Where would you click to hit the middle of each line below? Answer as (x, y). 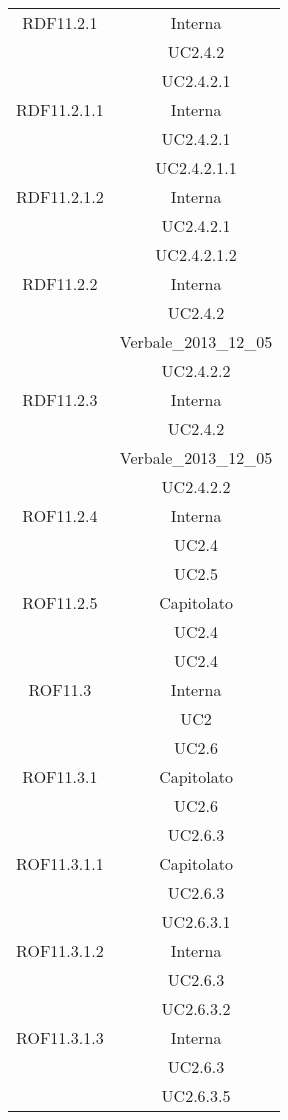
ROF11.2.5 (60, 602)
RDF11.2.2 (60, 283)
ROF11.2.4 (60, 515)
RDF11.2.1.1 (60, 109)
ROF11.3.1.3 (60, 1037)
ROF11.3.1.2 (60, 950)
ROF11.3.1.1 (60, 863)
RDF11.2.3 (60, 399)
